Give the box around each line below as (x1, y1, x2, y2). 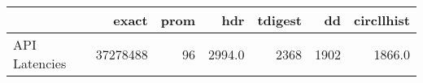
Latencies (13, 54, 67, 72)
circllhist (354, 11, 410, 29)
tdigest (257, 11, 302, 29)
